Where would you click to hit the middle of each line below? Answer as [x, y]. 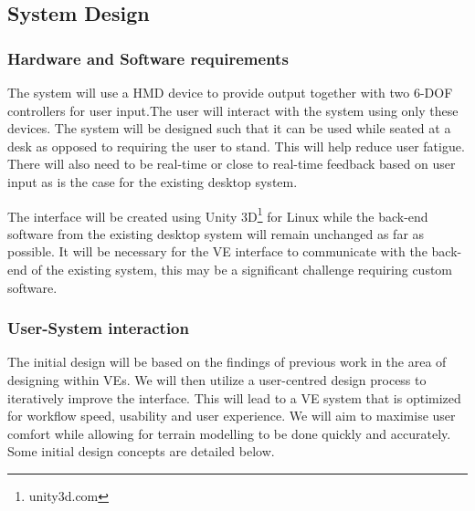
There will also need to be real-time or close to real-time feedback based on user [232, 164]
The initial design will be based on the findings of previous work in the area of [227, 362]
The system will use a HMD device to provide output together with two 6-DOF [230, 92]
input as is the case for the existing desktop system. [153, 181]
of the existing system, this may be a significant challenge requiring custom [242, 269]
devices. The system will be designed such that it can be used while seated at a [229, 128]
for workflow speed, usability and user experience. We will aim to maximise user [232, 416]
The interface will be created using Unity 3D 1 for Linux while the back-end [218, 214]
